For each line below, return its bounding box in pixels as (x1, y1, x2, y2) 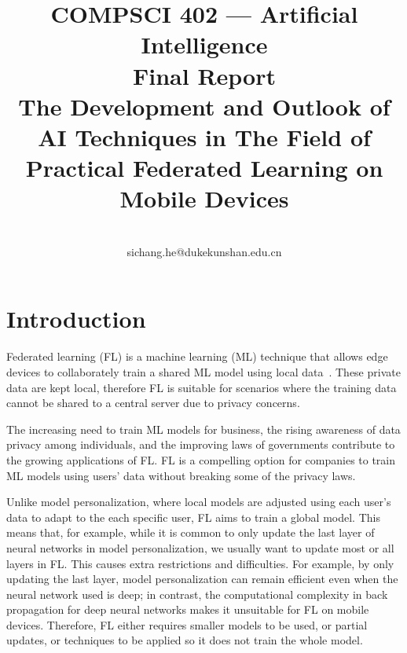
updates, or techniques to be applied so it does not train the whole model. (6, 632, 363, 648)
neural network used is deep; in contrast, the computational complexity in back (6, 585, 388, 602)
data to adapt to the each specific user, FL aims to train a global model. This (6, 508, 380, 525)
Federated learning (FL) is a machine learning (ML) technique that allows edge (6, 348, 388, 365)
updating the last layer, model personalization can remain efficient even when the (6, 570, 398, 587)
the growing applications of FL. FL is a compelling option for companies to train (6, 451, 396, 468)
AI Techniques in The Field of (38, 120, 371, 152)
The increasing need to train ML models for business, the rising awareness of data (6, 420, 401, 437)
